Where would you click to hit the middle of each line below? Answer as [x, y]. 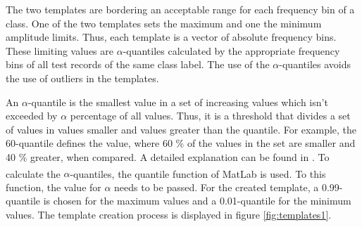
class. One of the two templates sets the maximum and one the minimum [164, 23]
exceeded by [32, 116]
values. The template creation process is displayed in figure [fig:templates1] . [169, 214]
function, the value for [54, 187]
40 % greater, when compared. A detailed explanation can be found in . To [168, 156]
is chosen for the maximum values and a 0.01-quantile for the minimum [197, 201]
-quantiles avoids [315, 64]
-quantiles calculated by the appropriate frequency [231, 50]
